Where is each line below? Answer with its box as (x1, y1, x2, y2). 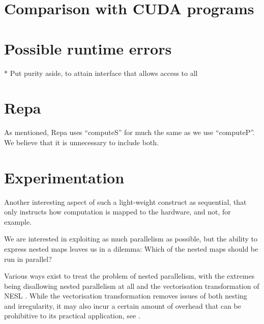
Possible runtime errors (4, 38, 172, 59)
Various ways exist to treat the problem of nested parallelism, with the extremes (4, 271, 255, 281)
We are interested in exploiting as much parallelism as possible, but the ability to (4, 233, 257, 244)
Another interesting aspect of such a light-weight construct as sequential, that (4, 196, 247, 207)
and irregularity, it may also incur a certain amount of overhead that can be (4, 300, 241, 311)
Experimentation (4, 167, 125, 187)
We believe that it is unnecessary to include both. (4, 137, 159, 147)
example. (4, 216, 32, 227)
